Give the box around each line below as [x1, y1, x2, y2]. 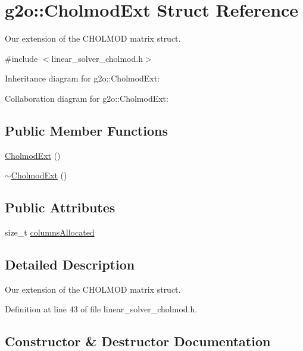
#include [5, 52, 38, 64]
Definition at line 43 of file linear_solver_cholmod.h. [5, 303, 198, 315]
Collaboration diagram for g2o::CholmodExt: [5, 92, 168, 104]
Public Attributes [5, 198, 115, 217]
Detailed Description [5, 255, 135, 274]
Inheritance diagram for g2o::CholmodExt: [5, 72, 160, 84]
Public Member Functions [5, 121, 168, 139]
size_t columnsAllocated [5, 226, 95, 239]
